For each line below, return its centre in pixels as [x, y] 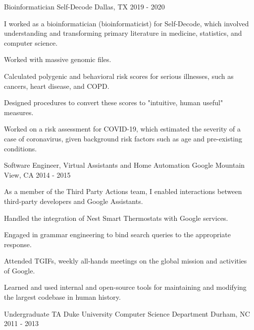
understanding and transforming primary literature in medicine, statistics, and [123, 33]
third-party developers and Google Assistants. [74, 201]
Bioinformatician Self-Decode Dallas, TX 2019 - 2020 [84, 6]
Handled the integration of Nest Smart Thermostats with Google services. [116, 218]
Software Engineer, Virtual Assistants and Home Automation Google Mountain [125, 165]
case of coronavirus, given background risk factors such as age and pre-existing [123, 138]
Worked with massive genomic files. [58, 59]
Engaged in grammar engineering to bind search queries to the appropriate [117, 234]
